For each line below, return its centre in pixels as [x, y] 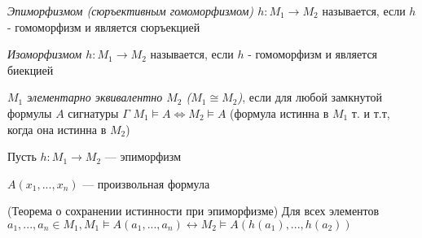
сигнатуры [93, 113]
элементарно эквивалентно [95, 97]
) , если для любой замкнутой [310, 97]
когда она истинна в [57, 129]
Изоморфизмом [45, 54]
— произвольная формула [146, 183]
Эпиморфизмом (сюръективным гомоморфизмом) [131, 11]
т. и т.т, [371, 113]
